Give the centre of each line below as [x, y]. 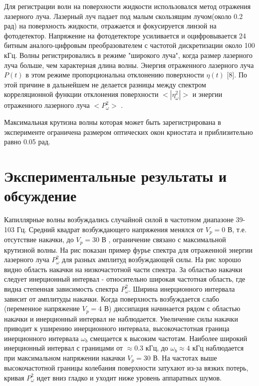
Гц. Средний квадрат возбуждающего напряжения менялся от [110, 229]
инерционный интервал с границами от [63, 348]
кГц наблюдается [218, 348]
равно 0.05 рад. [27, 142]
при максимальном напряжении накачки [65, 357]
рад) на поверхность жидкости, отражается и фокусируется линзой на [110, 26]
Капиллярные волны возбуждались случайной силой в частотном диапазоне [119, 219]
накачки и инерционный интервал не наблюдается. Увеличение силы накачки [121, 318]
